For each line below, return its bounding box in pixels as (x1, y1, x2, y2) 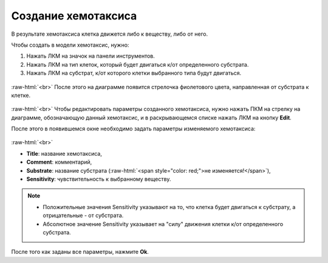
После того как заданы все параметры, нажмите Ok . (11, 248, 149, 256)
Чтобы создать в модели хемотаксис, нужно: (11, 41, 129, 48)
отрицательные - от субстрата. (43, 212, 124, 219)
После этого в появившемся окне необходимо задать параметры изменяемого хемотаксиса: (11, 125, 256, 133)
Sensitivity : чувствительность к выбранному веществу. (26, 176, 171, 183)
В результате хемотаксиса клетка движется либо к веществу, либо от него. (11, 30, 208, 38)
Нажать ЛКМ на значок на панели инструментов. (26, 52, 155, 60)
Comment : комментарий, (26, 158, 92, 166)
